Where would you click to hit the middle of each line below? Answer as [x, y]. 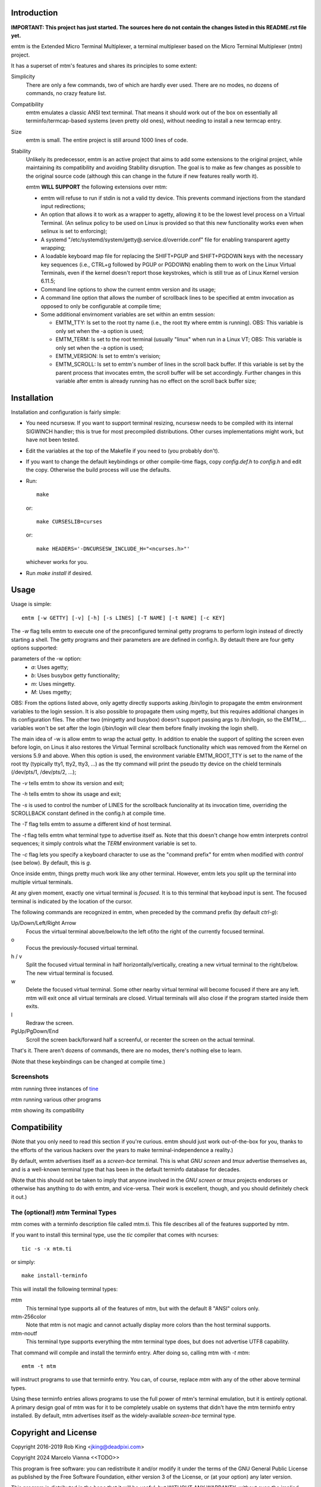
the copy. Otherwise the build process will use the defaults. [98, 470]
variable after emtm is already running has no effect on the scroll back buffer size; [156, 381]
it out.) [19, 1197]
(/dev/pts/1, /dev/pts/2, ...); [44, 772]
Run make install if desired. [59, 573]
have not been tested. [53, 440]
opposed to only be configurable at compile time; [101, 306]
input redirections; [63, 206]
